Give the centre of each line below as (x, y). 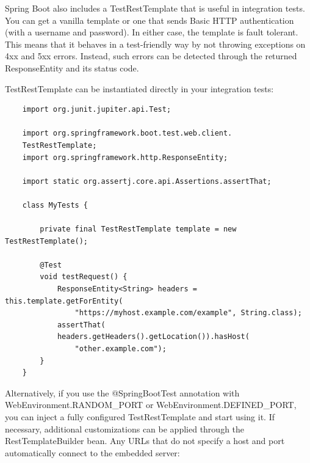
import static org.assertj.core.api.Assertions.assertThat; (147, 181)
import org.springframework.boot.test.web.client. (127, 133)
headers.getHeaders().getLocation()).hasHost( (153, 337)
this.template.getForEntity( (64, 301)
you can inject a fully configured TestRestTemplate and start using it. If (140, 417)
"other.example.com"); (121, 349)
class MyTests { (55, 205)
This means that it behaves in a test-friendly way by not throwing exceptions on (155, 44)
